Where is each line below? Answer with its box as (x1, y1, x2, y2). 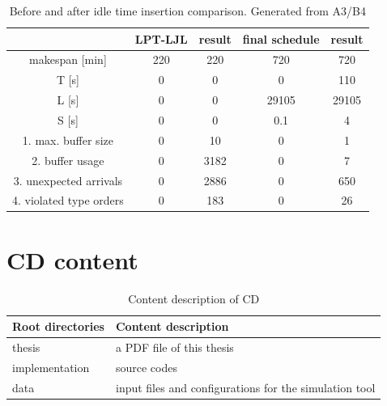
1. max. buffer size (22, 131, 113, 148)
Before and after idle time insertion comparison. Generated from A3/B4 (9, 2, 366, 19)
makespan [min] (29, 51, 107, 68)
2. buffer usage (32, 151, 104, 168)
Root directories (12, 318, 104, 335)
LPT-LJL (134, 30, 188, 47)
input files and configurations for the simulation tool (115, 379, 376, 395)
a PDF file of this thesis (115, 339, 234, 355)
